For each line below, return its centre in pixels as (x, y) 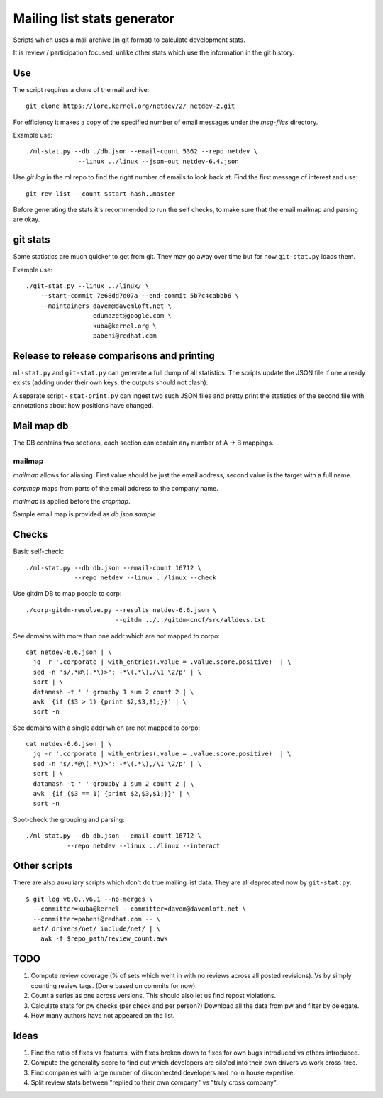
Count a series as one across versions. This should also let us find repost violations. (154, 996)
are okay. (27, 219)
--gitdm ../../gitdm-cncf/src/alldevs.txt (190, 620)
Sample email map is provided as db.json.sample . (85, 514)
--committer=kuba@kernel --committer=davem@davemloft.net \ (140, 909)
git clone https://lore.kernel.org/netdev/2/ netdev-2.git (131, 106)
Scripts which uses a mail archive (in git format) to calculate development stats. (129, 40)
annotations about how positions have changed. (83, 406)
